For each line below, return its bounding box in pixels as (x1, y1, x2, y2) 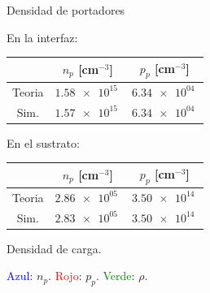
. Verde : (95, 267, 135, 284)
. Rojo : (48, 267, 82, 284)
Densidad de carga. (7, 239, 102, 256)
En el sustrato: (7, 134, 80, 151)
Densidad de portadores (7, 2, 125, 18)
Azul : (7, 267, 33, 284)
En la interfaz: (7, 28, 78, 45)
